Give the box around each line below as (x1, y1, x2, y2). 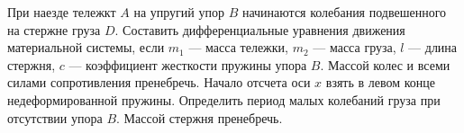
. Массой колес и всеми (320, 55, 450, 74)
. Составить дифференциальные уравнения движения (114, 20, 405, 39)
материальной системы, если (7, 38, 165, 57)
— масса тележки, (188, 38, 288, 57)
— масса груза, (313, 38, 396, 57)
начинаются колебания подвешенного (241, 3, 447, 21)
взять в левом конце (325, 73, 436, 92)
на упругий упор (133, 3, 224, 21)
